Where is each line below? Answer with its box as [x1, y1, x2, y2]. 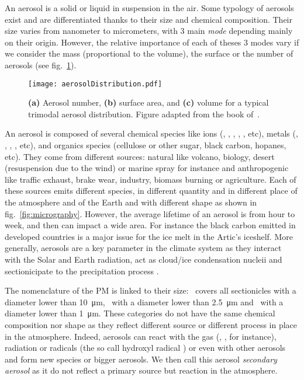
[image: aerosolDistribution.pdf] [28, 79, 163, 88]
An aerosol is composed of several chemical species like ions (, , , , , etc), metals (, [5, 127, 298, 140]
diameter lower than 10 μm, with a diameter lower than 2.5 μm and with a [5, 295, 284, 308]
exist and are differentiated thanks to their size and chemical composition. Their [5, 13, 292, 25]
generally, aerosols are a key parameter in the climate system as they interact [5, 242, 282, 254]
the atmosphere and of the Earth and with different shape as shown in [5, 196, 257, 208]
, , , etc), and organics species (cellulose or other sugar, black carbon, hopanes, [5, 139, 286, 151]
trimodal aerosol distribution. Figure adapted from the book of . [28, 107, 260, 120]
